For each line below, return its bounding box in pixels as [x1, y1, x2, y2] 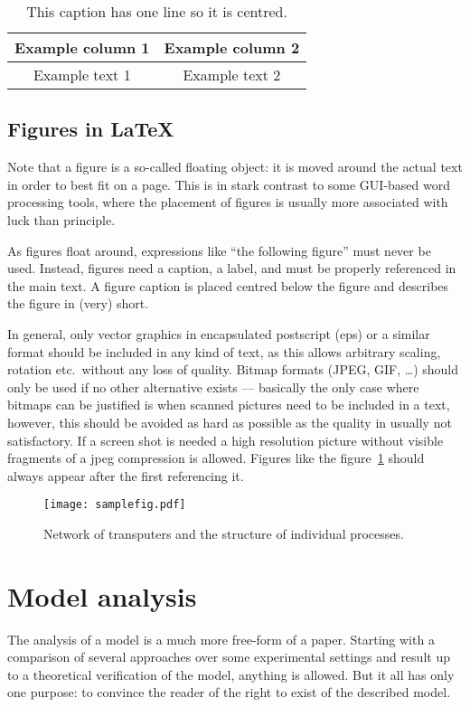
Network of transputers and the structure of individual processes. [43, 523, 404, 542]
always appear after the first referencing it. [7, 466, 244, 485]
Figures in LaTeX [7, 115, 174, 143]
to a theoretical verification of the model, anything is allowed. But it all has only [7, 665, 455, 683]
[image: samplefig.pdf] [43, 498, 186, 512]
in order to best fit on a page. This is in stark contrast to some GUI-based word [7, 174, 451, 193]
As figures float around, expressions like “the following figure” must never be [7, 240, 431, 259]
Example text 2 [183, 64, 281, 85]
